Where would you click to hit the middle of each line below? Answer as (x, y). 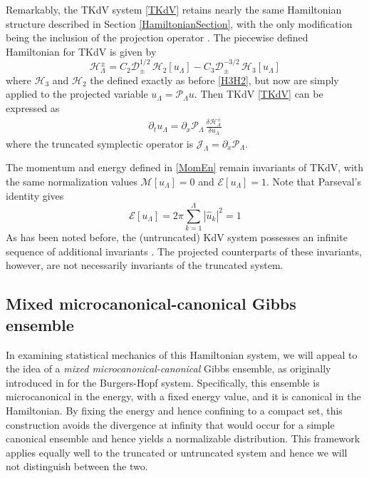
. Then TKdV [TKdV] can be (259, 94)
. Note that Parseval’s (314, 181)
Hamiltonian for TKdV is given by (81, 51)
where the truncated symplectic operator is (100, 143)
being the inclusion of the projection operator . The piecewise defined (157, 37)
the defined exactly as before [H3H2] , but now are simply (214, 80)
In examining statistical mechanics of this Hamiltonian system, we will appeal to (182, 354)
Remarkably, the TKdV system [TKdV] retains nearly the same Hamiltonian (174, 9)
